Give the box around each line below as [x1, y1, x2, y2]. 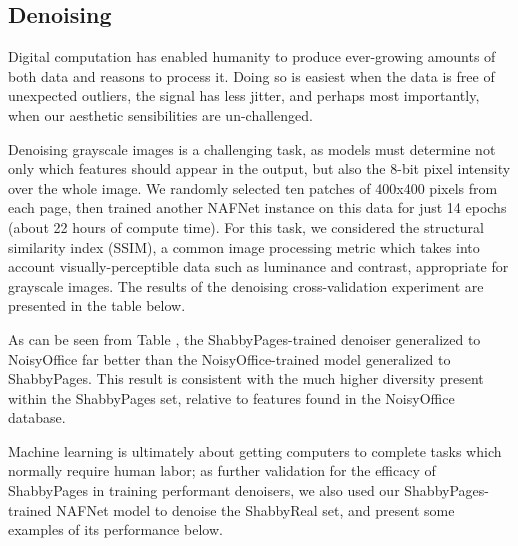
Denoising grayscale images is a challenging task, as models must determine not [8, 138, 496, 159]
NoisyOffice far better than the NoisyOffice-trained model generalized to [8, 348, 451, 369]
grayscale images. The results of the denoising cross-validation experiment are [8, 275, 484, 296]
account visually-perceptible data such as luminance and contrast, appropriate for [8, 256, 509, 277]
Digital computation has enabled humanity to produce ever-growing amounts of [8, 46, 496, 67]
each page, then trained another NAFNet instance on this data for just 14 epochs [8, 197, 507, 218]
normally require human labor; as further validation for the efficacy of [8, 460, 436, 481]
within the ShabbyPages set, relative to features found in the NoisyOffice [8, 387, 455, 408]
